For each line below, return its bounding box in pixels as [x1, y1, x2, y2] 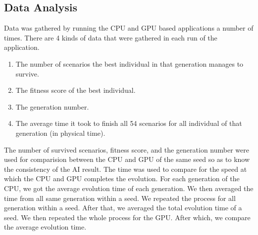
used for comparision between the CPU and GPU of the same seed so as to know [4, 154, 250, 164]
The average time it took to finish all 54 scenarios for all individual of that [15, 118, 242, 128]
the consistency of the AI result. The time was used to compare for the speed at [4, 163, 247, 174]
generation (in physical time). [15, 127, 105, 138]
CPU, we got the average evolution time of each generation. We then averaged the [4, 183, 254, 193]
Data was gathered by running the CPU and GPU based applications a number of [4, 23, 254, 33]
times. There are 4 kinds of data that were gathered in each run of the [4, 32, 217, 42]
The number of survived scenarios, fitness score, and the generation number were [4, 144, 249, 155]
